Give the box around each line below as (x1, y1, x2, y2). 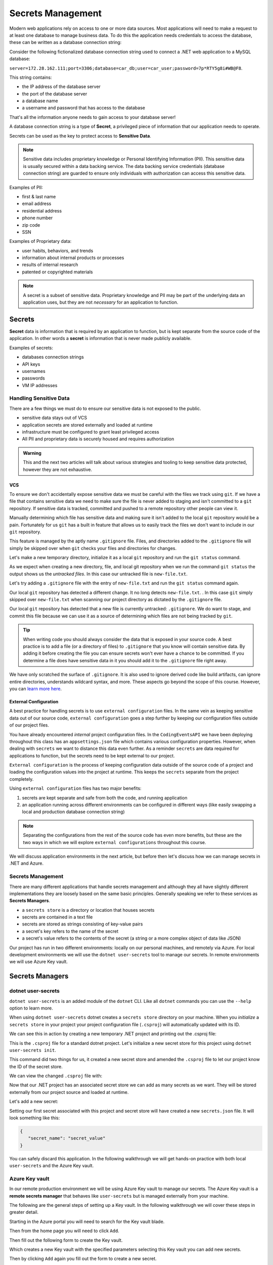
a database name (22, 98, 58, 104)
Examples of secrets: (9, 345, 53, 351)
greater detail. (9, 1209, 39, 1215)
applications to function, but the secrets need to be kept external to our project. (9, 752, 175, 758)
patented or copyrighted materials (22, 269, 93, 275)
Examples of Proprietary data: (9, 238, 72, 244)
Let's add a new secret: (9, 1099, 58, 1105)
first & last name (22, 193, 56, 199)
